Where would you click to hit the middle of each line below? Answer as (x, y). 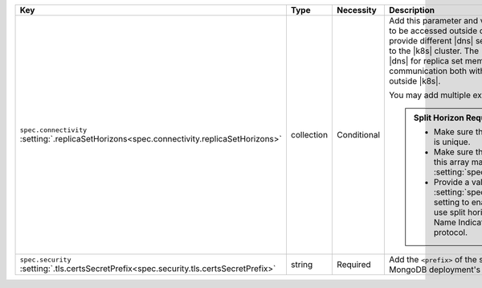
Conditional (359, 135)
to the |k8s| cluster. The (434, 51)
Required (354, 264)
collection (309, 135)
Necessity (357, 10)
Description (412, 10)
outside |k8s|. (415, 81)
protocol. (451, 232)
